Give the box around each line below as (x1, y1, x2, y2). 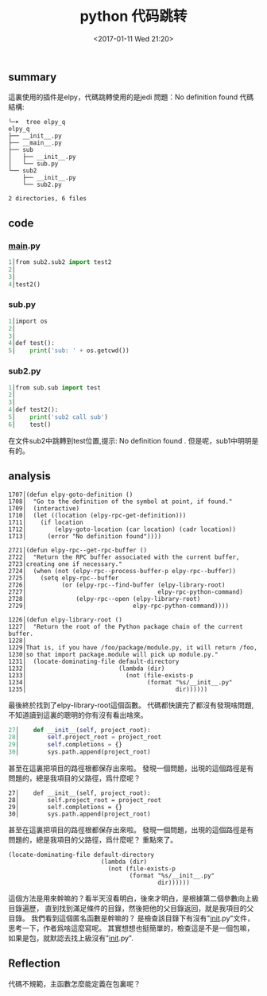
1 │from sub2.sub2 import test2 (8, 258, 112, 266)
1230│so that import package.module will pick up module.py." (8, 650, 219, 658)
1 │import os (8, 317, 48, 325)
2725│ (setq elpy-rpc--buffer (8, 574, 119, 582)
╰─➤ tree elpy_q (8, 118, 66, 126)
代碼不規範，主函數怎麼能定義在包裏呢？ (8, 979, 141, 988)
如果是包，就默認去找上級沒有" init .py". (8, 933, 133, 943)
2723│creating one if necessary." (8, 560, 123, 568)
